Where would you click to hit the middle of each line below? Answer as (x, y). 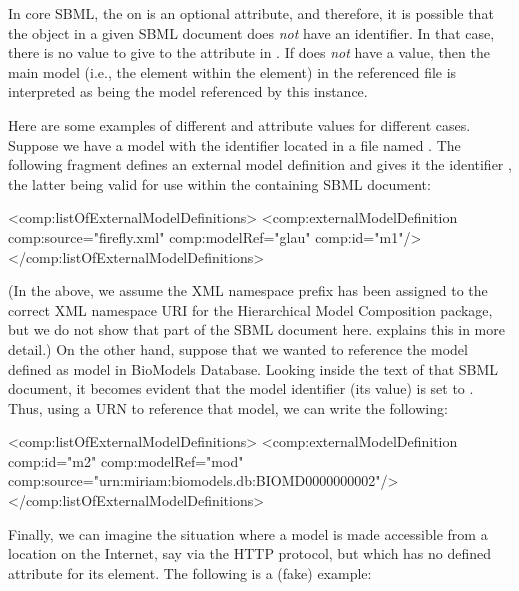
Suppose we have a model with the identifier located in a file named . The (234, 144)
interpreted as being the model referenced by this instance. (188, 91)
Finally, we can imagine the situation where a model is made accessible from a (248, 533)
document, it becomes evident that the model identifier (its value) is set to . (241, 388)
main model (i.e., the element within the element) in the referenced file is (232, 71)
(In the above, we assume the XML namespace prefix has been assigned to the (248, 290)
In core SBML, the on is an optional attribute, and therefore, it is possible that (251, 13)
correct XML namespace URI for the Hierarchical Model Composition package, (250, 309)
